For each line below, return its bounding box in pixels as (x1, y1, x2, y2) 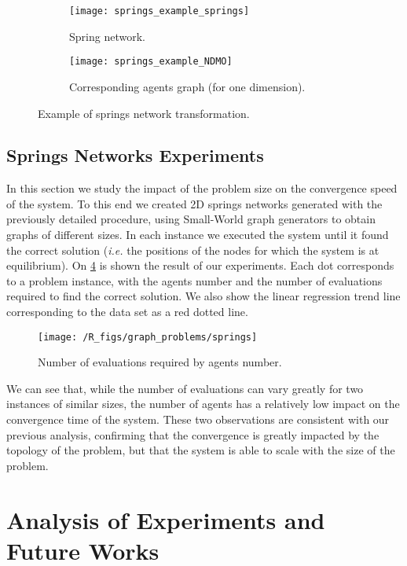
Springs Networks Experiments (6, 143, 264, 167)
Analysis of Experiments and (6, 503, 325, 535)
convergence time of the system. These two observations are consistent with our (6, 411, 390, 428)
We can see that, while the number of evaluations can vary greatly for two (6, 380, 364, 396)
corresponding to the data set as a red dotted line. (6, 303, 248, 320)
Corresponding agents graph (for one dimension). (69, 78, 306, 94)
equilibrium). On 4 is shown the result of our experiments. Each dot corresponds (6, 257, 394, 274)
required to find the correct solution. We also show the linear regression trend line (6, 288, 401, 304)
